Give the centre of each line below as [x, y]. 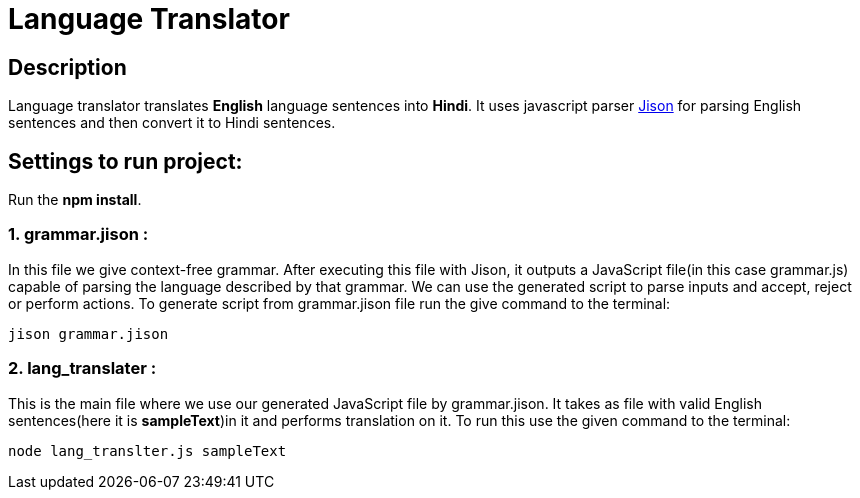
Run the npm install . [75, 200]
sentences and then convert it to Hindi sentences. [172, 123]
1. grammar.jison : [78, 234]
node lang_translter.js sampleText [147, 450]
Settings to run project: [125, 161]
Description [67, 67]
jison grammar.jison [88, 333]
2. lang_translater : [82, 368]
